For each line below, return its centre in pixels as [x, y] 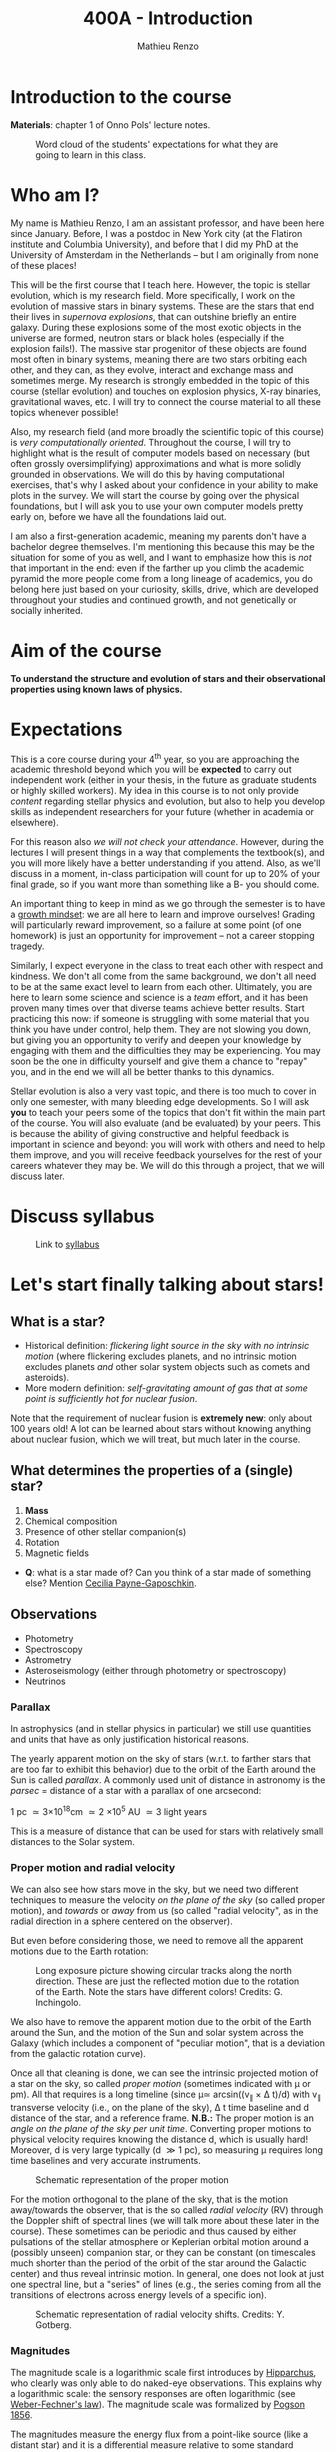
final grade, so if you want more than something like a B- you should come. [165, 884]
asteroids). [47, 1378]
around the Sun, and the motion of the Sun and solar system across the [157, 2032]
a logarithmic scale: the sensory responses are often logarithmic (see [153, 2394]
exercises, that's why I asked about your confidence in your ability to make [164, 484]
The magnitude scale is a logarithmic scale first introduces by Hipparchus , [163, 2373]
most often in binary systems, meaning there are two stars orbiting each [159, 359]
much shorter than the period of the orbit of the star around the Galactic [158, 2263]
